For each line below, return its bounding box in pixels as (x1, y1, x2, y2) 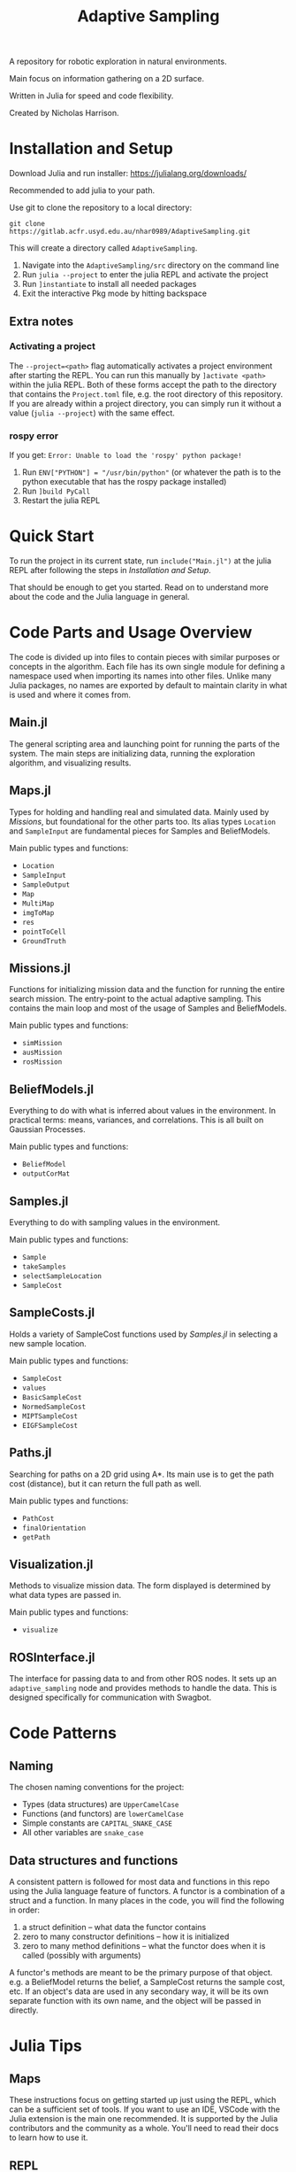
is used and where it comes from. (9, 689, 131, 700)
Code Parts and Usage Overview (9, 623, 253, 643)
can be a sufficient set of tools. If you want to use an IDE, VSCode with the (9, 2104, 281, 2114)
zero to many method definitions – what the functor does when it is (21, 1941, 266, 1951)
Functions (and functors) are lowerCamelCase (21, 1809, 184, 1819)
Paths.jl (9, 1446, 52, 1461)
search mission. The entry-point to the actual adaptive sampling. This (9, 994, 262, 1005)
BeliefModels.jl (9, 1082, 95, 1097)
